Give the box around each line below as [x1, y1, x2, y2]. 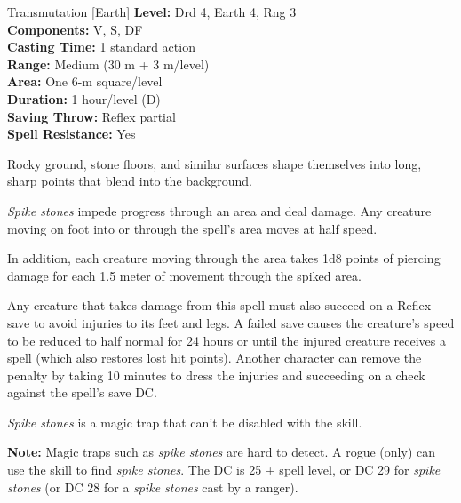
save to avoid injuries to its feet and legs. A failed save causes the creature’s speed [7, 313, 455, 331]
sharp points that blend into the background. [7, 172, 253, 190]
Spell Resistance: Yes [7, 124, 136, 143]
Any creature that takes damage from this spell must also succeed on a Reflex [7, 296, 432, 315]
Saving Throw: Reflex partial [7, 107, 176, 125]
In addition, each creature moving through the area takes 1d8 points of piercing [7, 249, 441, 267]
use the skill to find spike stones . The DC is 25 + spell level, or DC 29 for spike [7, 460, 441, 479]
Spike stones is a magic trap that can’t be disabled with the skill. [7, 412, 362, 431]
